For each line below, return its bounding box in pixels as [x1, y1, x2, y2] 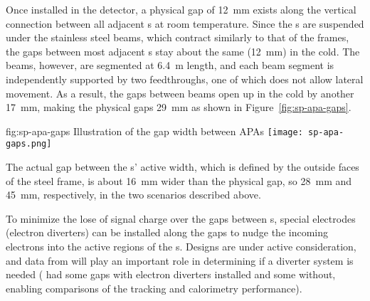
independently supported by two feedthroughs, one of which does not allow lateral [6, 71, 364, 86]
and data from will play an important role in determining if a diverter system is [6, 253, 354, 268]
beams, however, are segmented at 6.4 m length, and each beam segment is [6, 58, 334, 73]
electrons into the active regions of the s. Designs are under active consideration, [6, 239, 356, 254]
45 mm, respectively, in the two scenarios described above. [6, 187, 261, 202]
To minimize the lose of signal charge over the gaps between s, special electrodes [6, 211, 356, 226]
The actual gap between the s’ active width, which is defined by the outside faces [6, 159, 359, 174]
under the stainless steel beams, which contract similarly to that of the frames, [6, 30, 349, 45]
